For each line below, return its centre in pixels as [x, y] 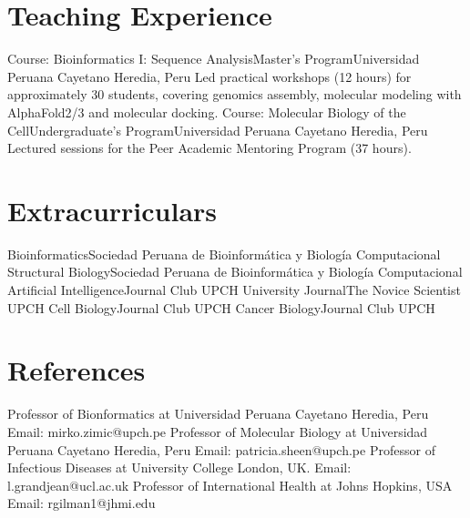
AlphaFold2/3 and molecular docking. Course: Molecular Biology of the [207, 112]
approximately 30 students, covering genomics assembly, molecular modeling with [235, 94]
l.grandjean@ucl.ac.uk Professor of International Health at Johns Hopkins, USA [230, 485]
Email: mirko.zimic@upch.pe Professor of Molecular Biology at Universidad [218, 431]
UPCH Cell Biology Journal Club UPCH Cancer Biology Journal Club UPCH [221, 307]
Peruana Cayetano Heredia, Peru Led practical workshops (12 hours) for [209, 76]
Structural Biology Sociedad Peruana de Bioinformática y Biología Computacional [235, 272]
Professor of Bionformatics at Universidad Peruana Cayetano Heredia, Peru [218, 414]
